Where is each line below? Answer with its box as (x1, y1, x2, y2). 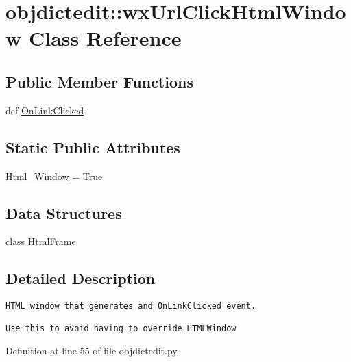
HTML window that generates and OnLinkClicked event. (5, 301, 256, 311)
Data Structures (5, 202, 122, 223)
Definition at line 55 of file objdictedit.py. (5, 344, 180, 358)
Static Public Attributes (5, 136, 180, 157)
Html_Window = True (5, 168, 103, 183)
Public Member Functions (5, 70, 193, 92)
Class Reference (28, 24, 182, 52)
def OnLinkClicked (5, 103, 84, 117)
